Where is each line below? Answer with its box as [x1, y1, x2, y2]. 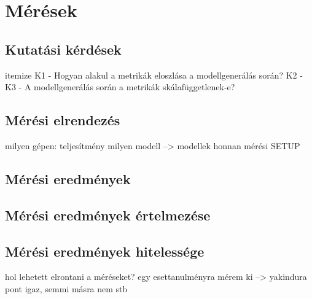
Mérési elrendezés [5, 111, 120, 130]
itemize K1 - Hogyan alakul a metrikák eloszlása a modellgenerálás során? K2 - [5, 68, 303, 81]
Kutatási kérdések [5, 39, 122, 58]
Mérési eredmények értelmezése [5, 205, 211, 224]
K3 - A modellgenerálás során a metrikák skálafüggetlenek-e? [5, 80, 235, 93]
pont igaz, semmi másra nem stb [5, 282, 128, 295]
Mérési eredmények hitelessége [5, 241, 205, 260]
